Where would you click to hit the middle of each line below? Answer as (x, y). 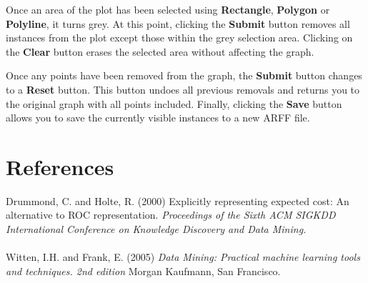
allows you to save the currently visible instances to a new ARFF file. (158, 118)
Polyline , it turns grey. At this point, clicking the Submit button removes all (178, 23)
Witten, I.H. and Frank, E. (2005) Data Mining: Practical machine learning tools (183, 257)
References (60, 166)
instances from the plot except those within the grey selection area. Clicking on (179, 38)
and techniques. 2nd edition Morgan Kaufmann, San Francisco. (143, 270)
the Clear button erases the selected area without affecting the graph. (160, 51)
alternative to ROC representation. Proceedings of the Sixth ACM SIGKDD (171, 215)
